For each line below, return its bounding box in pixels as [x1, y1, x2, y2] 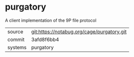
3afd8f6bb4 [31, 36, 59, 43]
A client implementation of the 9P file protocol [5, 17, 97, 23]
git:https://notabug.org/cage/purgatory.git [31, 28, 127, 35]
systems [7, 44, 27, 51]
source [7, 28, 23, 35]
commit [7, 36, 25, 43]
